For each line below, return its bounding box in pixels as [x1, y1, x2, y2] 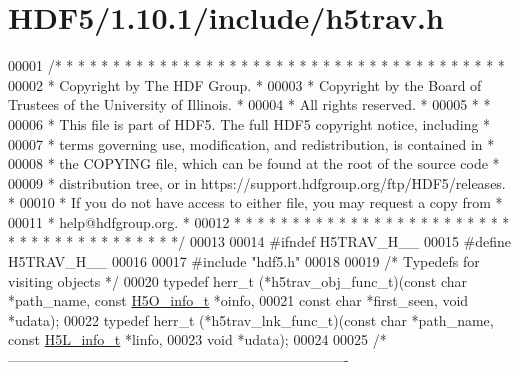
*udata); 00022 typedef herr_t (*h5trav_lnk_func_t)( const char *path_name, [8, 309, 494, 330]
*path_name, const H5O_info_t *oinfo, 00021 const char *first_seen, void [8, 290, 469, 311]
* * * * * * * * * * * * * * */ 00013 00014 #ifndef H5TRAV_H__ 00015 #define [8, 231, 511, 252]
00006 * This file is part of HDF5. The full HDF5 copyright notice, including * [8, 113, 491, 134]
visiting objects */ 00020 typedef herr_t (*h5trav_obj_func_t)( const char [8, 270, 467, 291]
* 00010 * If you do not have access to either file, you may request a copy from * [8, 192, 503, 213]
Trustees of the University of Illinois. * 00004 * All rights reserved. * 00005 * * [8, 94, 491, 115]
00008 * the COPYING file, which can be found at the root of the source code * [8, 153, 500, 174]
